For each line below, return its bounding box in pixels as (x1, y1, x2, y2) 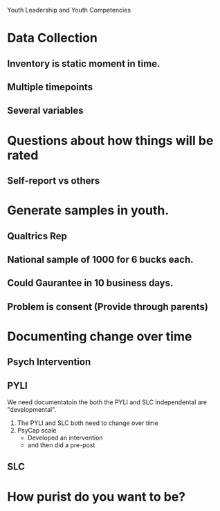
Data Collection (7, 31, 98, 46)
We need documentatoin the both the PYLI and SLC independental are (7, 398, 208, 406)
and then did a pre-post (27, 441, 95, 449)
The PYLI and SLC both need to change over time (17, 419, 158, 427)
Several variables (7, 105, 84, 116)
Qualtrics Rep (7, 230, 67, 242)
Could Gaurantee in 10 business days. (7, 277, 174, 289)
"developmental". (7, 406, 57, 414)
